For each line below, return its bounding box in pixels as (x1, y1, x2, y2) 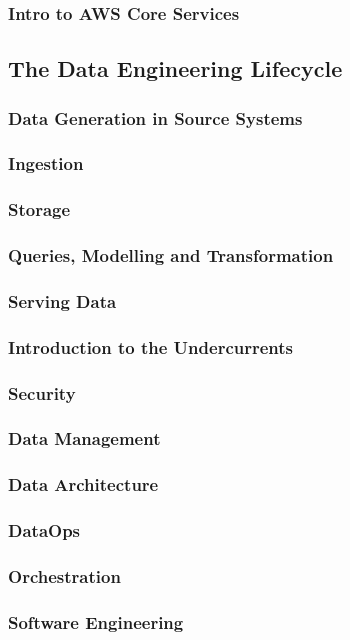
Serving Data (8, 288, 117, 313)
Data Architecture (8, 472, 159, 497)
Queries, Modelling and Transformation (8, 243, 334, 268)
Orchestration (8, 563, 121, 588)
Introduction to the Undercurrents (8, 334, 293, 359)
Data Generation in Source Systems (8, 105, 303, 130)
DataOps (8, 518, 81, 543)
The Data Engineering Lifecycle (8, 53, 343, 84)
